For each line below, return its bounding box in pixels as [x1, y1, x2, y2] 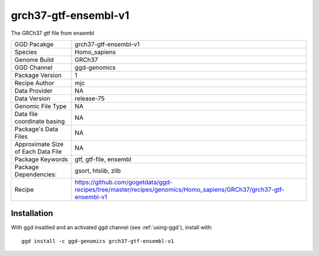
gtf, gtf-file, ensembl [74, 155, 132, 163]
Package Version [14, 71, 62, 79]
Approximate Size [14, 140, 64, 148]
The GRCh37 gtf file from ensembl [11, 29, 95, 37]
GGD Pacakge [14, 40, 54, 48]
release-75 [74, 94, 105, 103]
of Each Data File [14, 147, 62, 156]
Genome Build [14, 55, 54, 64]
